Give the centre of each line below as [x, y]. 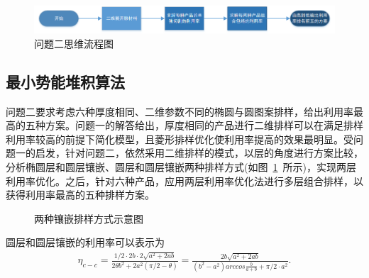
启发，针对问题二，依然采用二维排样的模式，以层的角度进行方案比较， [199, 153]
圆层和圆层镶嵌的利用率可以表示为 [85, 242]
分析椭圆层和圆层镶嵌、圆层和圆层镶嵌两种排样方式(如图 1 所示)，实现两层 [181, 167]
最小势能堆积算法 [65, 81]
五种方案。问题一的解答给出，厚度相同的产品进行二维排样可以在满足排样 [194, 125]
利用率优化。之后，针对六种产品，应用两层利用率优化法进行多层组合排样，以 [184, 180]
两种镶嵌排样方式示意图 [89, 218]
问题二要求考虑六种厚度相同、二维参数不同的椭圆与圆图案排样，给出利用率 [180, 111]
